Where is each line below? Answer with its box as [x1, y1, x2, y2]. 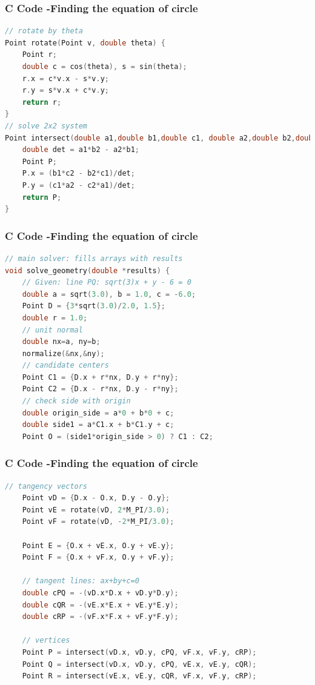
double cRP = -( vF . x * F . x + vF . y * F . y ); [22, 612, 179, 621]
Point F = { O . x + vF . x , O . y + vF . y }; [22, 553, 174, 562]
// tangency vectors [5, 481, 88, 491]
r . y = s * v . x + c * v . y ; [22, 86, 109, 95]
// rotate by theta [5, 27, 83, 36]
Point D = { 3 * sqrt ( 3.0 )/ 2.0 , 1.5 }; [22, 302, 166, 311]
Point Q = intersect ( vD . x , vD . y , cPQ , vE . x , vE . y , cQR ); [22, 660, 257, 669]
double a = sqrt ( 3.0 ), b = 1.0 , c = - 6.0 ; [22, 290, 196, 299]
